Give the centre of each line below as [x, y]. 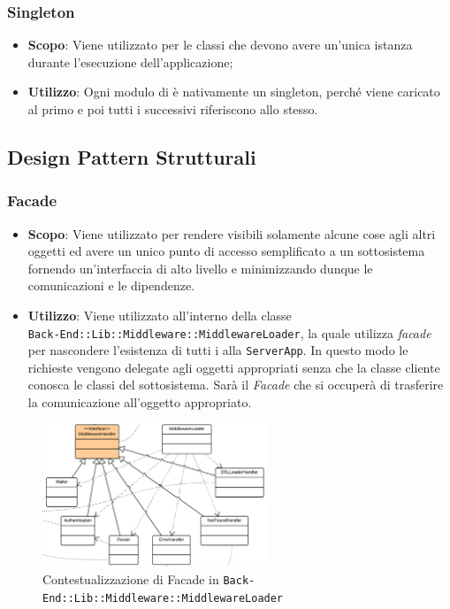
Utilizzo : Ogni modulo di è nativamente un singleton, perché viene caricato [234, 92]
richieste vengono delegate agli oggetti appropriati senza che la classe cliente [234, 367]
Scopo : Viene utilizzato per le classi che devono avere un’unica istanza [220, 45]
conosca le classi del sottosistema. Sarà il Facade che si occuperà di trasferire [236, 385]
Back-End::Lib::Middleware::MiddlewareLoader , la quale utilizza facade [229, 332]
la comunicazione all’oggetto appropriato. [140, 402]
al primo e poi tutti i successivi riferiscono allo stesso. [173, 109]
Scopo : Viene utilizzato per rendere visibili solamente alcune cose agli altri [232, 233]
